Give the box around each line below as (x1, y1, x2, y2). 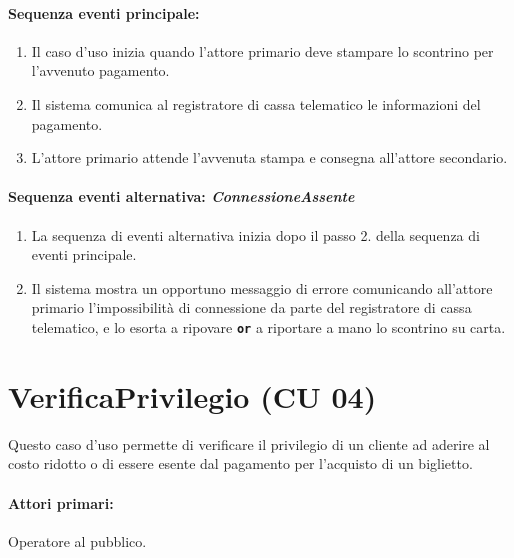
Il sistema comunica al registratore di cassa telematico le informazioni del (31, 93, 481, 114)
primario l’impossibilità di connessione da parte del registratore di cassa (31, 297, 472, 318)
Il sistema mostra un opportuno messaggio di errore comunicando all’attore (31, 277, 493, 298)
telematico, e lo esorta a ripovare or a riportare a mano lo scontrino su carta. (31, 316, 506, 337)
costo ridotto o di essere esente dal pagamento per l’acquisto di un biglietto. (8, 453, 473, 474)
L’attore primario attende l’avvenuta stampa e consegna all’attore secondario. (31, 147, 508, 168)
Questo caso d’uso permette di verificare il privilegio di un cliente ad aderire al (8, 433, 490, 454)
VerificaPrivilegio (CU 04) (8, 375, 377, 416)
